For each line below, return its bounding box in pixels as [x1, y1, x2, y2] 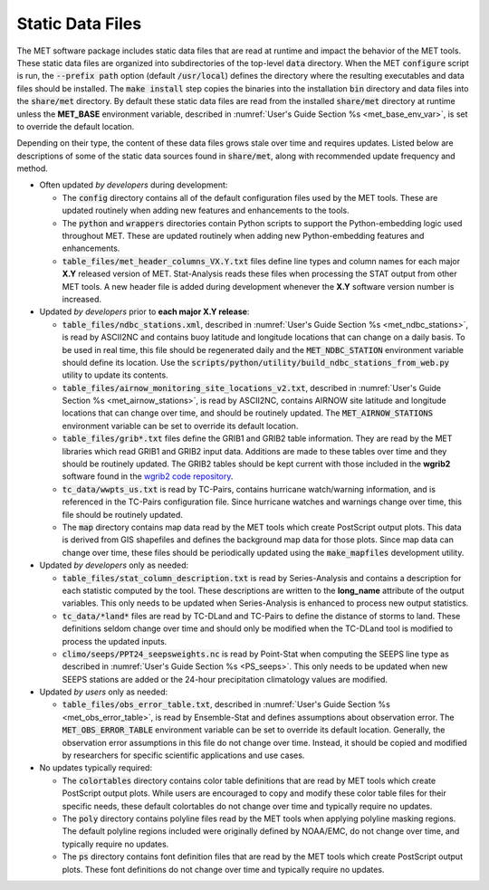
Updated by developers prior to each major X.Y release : [39, 306, 250, 317]
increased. [62, 293, 102, 304]
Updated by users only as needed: [39, 686, 168, 697]
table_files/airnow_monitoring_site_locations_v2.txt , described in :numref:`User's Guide [62, 382, 442, 393]
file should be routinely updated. [62, 509, 183, 520]
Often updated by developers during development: [39, 179, 228, 190]
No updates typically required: [39, 762, 153, 773]
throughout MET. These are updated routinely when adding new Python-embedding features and [62, 231, 425, 242]
